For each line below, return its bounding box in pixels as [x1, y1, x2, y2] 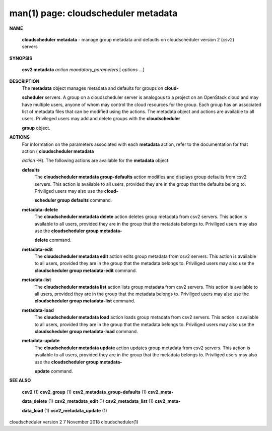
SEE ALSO [9, 378, 31, 384]
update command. [34, 368, 73, 374]
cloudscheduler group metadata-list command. [34, 298, 135, 304]
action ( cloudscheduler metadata [22, 148, 94, 154]
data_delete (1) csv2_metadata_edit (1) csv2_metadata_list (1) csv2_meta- [22, 398, 181, 404]
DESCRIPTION [9, 78, 40, 84]
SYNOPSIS [9, 55, 33, 61]
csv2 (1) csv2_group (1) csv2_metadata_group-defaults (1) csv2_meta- [22, 389, 174, 395]
